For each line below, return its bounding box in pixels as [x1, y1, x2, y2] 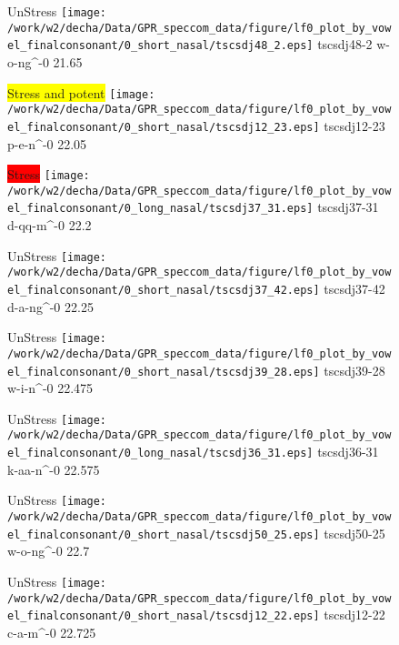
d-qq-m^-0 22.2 [7, 216, 92, 235]
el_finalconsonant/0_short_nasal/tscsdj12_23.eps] [7, 120, 320, 134]
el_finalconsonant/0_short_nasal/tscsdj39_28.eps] [7, 365, 320, 378]
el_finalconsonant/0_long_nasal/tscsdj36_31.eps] [7, 447, 314, 460]
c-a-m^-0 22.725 [7, 622, 96, 641]
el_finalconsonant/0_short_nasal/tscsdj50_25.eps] [7, 528, 320, 541]
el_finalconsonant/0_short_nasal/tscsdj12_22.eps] [7, 610, 320, 623]
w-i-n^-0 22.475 [7, 378, 94, 398]
